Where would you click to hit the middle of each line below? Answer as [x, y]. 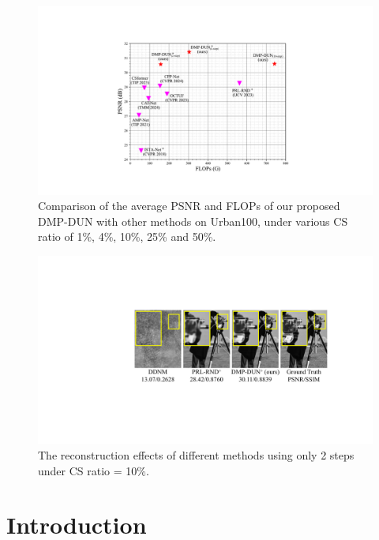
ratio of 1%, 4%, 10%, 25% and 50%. [127, 236]
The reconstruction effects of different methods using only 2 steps [196, 454]
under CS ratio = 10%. [94, 470]
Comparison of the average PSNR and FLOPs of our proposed [189, 206]
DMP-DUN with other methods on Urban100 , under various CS [193, 221]
